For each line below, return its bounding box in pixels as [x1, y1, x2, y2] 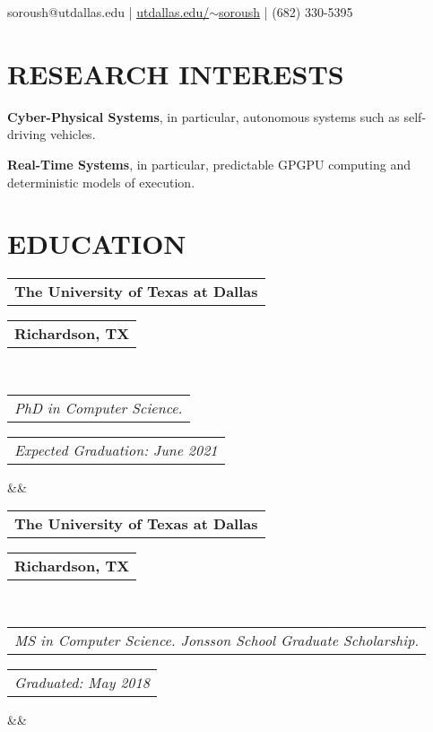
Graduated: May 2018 [14, 672, 150, 693]
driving [7, 125, 47, 144]
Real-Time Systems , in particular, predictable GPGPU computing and [7, 154, 411, 173]
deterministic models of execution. [7, 172, 195, 191]
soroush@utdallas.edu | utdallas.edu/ [7, 3, 210, 21]
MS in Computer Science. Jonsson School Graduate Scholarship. [14, 630, 420, 650]
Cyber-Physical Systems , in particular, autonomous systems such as [7, 107, 400, 126]
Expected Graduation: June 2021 [14, 439, 218, 460]
